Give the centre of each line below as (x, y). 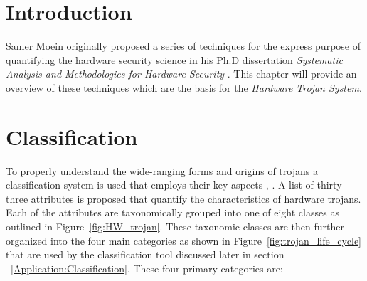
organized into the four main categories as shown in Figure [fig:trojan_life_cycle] (183, 240)
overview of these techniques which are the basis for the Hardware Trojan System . (184, 87)
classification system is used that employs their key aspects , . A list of (160, 185)
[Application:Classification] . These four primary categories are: (147, 268)
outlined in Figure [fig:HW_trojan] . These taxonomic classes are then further (175, 226)
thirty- (331, 185)
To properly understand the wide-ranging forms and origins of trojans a (162, 170)
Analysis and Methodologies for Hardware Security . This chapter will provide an (181, 74)
